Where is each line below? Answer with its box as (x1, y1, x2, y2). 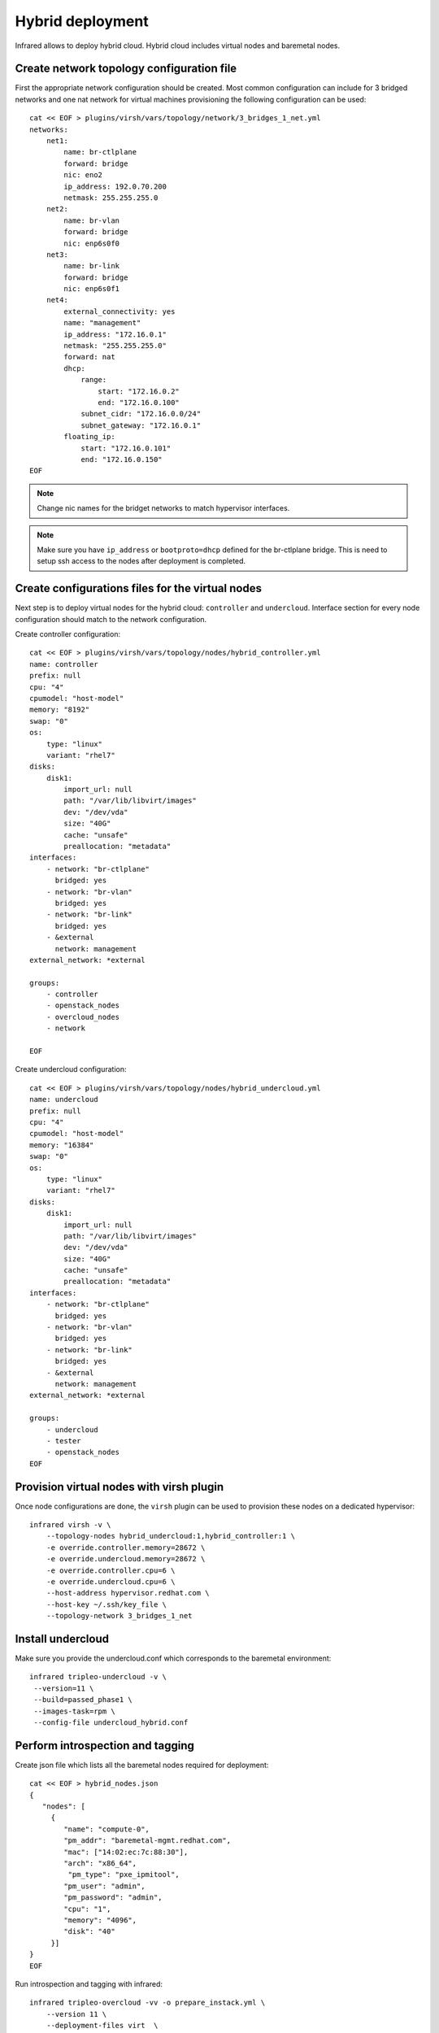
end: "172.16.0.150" (80, 455, 163, 464)
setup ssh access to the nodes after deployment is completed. (37, 556, 246, 566)
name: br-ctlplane (63, 147, 137, 157)
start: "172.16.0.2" (98, 386, 180, 396)
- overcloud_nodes (46, 1012, 120, 1021)
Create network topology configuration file (15, 62, 237, 76)
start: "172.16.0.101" (80, 443, 172, 453)
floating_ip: (63, 432, 115, 442)
